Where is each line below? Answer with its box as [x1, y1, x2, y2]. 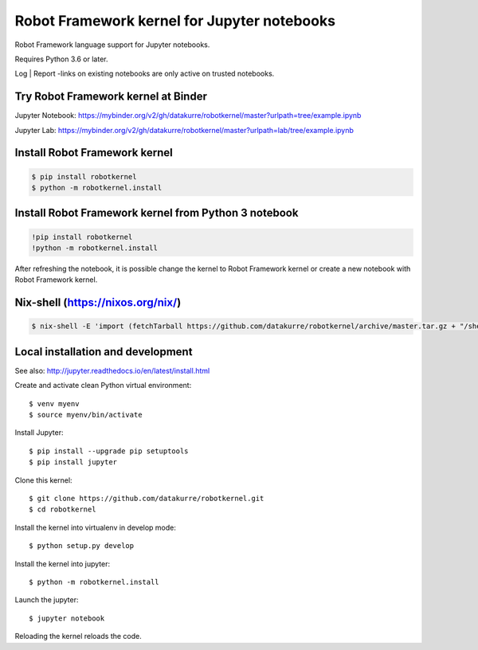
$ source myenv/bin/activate [29, 410, 143, 420]
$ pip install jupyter [29, 458, 118, 467]
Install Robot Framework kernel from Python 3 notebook [14, 206, 299, 220]
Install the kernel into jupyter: [14, 558, 111, 569]
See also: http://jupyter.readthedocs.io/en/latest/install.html [14, 366, 210, 375]
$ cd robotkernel [29, 505, 96, 514]
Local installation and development [14, 345, 193, 358]
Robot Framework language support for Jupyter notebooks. [14, 40, 210, 49]
